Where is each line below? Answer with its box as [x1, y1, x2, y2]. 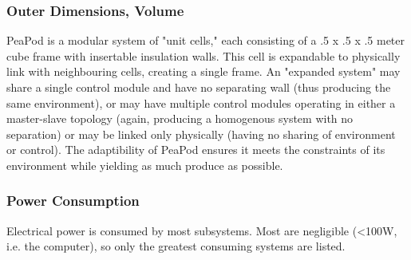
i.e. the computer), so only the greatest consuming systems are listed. [6, 238, 346, 254]
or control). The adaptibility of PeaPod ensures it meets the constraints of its [6, 141, 385, 158]
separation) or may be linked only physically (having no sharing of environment [6, 125, 396, 142]
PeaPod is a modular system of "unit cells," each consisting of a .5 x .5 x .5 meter [6, 32, 405, 49]
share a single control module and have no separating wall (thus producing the [6, 79, 391, 95]
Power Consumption [6, 191, 140, 211]
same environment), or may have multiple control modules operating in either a [6, 94, 396, 111]
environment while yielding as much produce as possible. [6, 156, 283, 173]
